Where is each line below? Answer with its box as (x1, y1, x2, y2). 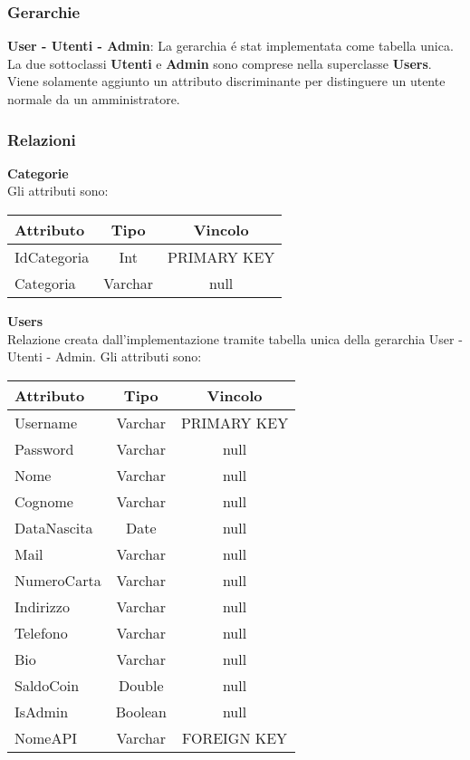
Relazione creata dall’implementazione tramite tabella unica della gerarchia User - (7, 329, 463, 348)
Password (14, 438, 74, 459)
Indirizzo (14, 595, 70, 617)
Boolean (115, 700, 167, 722)
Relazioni (7, 128, 76, 150)
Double (118, 674, 164, 696)
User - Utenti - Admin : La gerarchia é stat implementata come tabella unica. (7, 36, 454, 55)
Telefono (14, 621, 68, 643)
